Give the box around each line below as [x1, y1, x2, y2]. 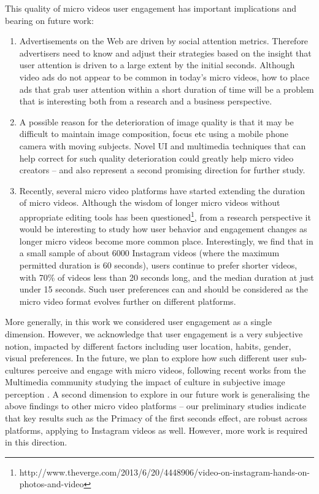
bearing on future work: [5, 14, 94, 26]
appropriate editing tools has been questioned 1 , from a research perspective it [19, 208, 311, 223]
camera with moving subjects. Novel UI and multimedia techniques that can [19, 139, 306, 152]
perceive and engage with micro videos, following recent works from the [37, 363, 306, 376]
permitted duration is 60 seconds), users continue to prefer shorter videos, [19, 258, 298, 271]
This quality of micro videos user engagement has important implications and [5, 2, 296, 14]
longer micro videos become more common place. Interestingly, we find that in [19, 234, 313, 247]
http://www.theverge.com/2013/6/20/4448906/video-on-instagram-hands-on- [19, 465, 310, 478]
